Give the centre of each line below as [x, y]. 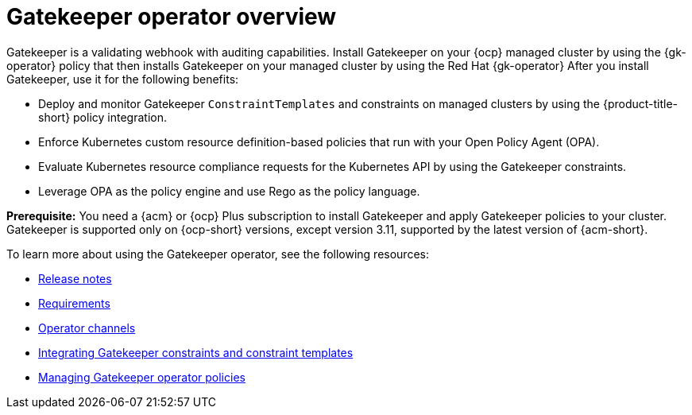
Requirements [74, 303]
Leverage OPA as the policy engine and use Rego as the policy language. [229, 191]
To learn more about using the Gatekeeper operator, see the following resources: [218, 254]
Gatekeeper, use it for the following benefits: [123, 79]
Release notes [75, 278]
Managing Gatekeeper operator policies [142, 377]
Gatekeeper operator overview [172, 17]
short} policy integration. [102, 117]
